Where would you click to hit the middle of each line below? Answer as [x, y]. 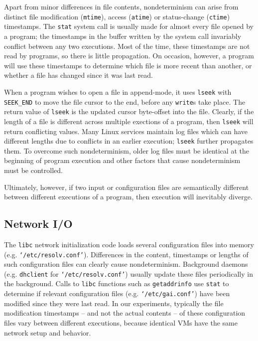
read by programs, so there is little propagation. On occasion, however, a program [129, 56]
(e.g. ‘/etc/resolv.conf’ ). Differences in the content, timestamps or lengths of [126, 254]
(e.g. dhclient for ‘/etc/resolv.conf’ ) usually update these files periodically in [129, 273]
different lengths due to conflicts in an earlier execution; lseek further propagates [129, 141]
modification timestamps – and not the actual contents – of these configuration [125, 313]
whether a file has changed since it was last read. [79, 75]
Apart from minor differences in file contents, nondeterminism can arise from [121, 6]
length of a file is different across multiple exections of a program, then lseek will [129, 121]
